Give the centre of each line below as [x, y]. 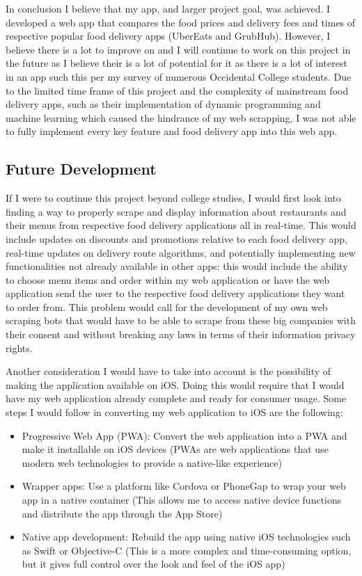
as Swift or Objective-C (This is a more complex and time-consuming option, [187, 550]
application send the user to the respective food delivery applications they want [175, 293]
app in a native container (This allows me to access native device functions [182, 500]
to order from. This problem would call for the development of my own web [167, 306]
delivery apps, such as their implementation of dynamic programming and [163, 104]
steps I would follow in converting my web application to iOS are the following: [174, 412]
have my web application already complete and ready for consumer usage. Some [176, 398]
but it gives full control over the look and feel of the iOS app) [154, 564]
